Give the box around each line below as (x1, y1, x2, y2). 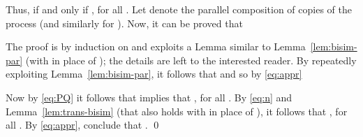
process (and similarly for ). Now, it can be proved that (6, 15, 243, 30)
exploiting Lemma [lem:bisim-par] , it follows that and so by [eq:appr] (6, 66, 302, 81)
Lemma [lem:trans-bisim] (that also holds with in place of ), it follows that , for (6, 103, 348, 118)
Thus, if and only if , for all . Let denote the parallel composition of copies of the (6, 2, 352, 16)
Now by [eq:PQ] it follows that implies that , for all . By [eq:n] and (6, 89, 292, 104)
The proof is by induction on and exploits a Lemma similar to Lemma (6, 39, 306, 54)
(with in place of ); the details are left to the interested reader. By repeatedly (25, 52, 357, 67)
